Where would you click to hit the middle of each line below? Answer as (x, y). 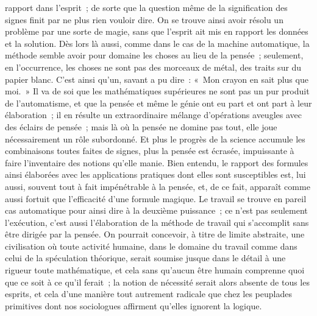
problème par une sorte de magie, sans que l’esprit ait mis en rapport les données (157, 31)
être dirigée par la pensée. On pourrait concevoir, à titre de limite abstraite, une (155, 234)
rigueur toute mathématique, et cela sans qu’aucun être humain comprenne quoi (155, 270)
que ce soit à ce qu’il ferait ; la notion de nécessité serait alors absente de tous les (157, 282)
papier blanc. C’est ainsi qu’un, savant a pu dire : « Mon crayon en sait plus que (157, 79)
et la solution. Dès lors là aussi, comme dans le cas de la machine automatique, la (157, 43)
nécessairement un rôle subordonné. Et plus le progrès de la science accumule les (155, 139)
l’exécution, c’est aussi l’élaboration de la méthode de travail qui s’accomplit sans (157, 222)
